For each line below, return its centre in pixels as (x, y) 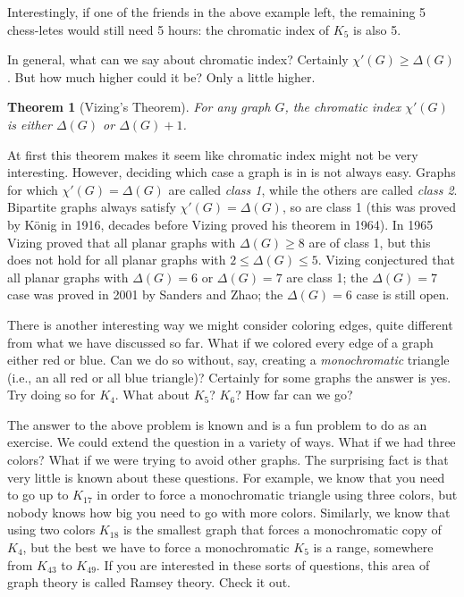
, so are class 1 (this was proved (369, 207)
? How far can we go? (294, 395)
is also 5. (377, 29)
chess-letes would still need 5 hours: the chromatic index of (169, 29)
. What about (152, 395)
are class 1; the (327, 277)
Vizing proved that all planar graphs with (122, 242)
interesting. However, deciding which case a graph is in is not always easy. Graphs (232, 172)
